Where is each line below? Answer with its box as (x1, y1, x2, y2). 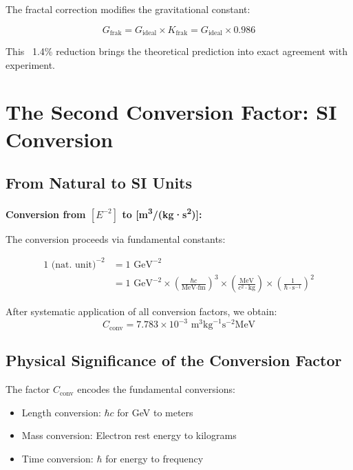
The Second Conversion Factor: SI (6, 98, 337, 126)
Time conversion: (21, 451, 94, 465)
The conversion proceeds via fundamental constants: (6, 231, 226, 246)
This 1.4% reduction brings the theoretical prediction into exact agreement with (6, 44, 347, 58)
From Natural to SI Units (6, 172, 193, 193)
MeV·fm (182, 284, 206, 292)
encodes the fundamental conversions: (77, 382, 235, 396)
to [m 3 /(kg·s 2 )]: (122, 205, 202, 221)
